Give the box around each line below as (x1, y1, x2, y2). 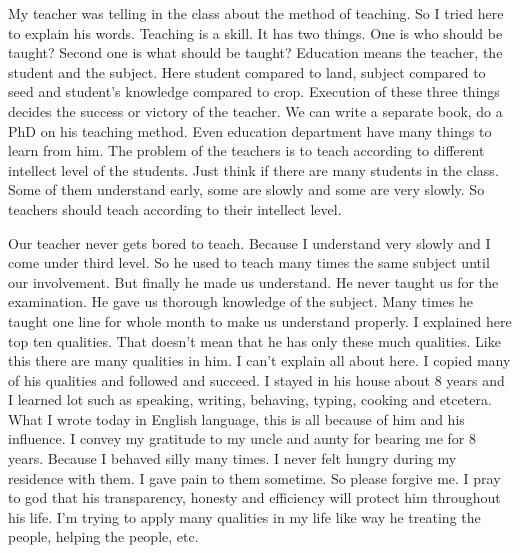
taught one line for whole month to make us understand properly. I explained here (8, 310, 512, 331)
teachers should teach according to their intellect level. (8, 198, 342, 219)
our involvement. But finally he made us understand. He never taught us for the (8, 271, 499, 292)
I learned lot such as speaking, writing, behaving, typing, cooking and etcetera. (8, 389, 492, 410)
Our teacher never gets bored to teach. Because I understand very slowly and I (8, 232, 491, 253)
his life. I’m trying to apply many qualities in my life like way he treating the (8, 506, 481, 527)
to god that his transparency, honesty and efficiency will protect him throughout (8, 487, 501, 508)
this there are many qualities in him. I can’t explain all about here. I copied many (8, 350, 511, 371)
